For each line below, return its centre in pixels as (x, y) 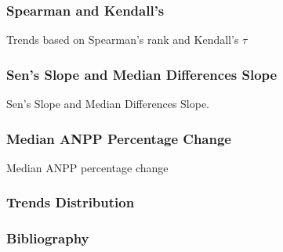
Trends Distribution (71, 202)
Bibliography (48, 238)
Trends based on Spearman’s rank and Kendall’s (123, 40)
